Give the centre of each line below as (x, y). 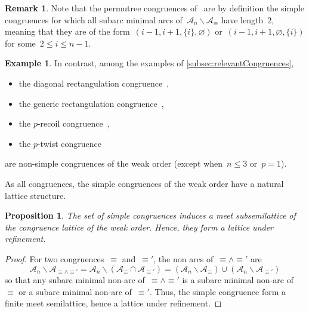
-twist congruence (69, 143)
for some (20, 43)
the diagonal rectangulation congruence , (94, 83)
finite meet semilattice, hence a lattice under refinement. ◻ (113, 303)
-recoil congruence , (73, 123)
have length (242, 19)
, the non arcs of (183, 258)
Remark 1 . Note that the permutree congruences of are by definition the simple (154, 8)
